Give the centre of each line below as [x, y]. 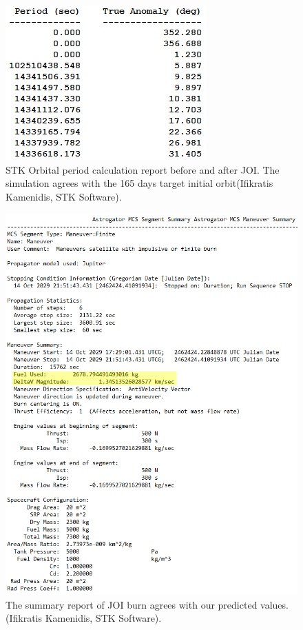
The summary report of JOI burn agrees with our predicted [132, 604]
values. [274, 604]
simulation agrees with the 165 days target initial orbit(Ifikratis [139, 183]
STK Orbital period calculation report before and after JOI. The [143, 169]
